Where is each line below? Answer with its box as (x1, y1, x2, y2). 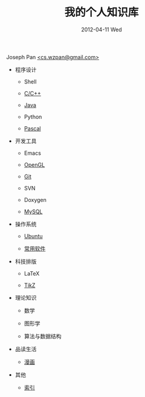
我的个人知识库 (64, 5, 139, 19)
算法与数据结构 (24, 332, 62, 340)
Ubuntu (24, 232, 43, 239)
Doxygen (24, 196, 47, 203)
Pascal (24, 124, 41, 132)
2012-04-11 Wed (81, 25, 122, 33)
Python (24, 113, 42, 120)
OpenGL (24, 161, 45, 168)
